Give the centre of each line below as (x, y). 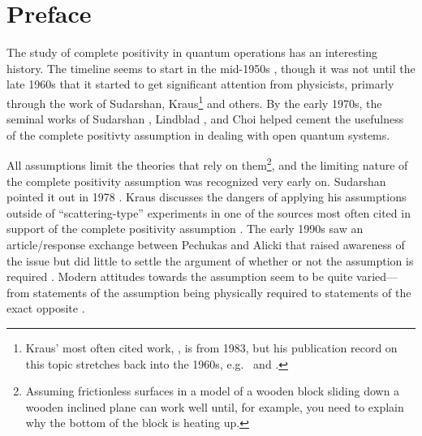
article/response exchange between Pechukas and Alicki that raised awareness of (206, 244)
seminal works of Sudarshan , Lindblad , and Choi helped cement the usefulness (205, 119)
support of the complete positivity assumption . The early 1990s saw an (185, 229)
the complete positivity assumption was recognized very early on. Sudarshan (196, 181)
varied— (377, 276)
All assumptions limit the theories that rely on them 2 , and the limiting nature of (207, 164)
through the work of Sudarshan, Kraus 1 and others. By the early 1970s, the (194, 101)
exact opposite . (46, 308)
